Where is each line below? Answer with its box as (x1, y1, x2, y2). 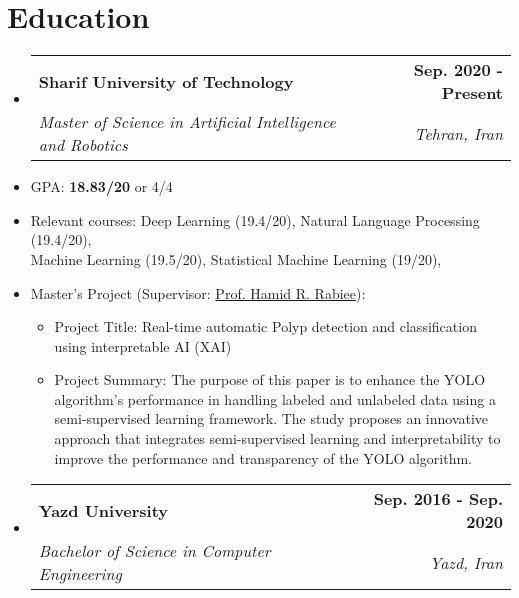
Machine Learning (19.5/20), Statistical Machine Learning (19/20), (30, 248, 442, 269)
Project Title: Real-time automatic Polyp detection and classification (54, 316, 477, 337)
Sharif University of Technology (38, 69, 294, 93)
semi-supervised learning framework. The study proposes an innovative (54, 408, 489, 429)
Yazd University (38, 498, 169, 522)
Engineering (38, 562, 122, 586)
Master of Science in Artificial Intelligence (38, 110, 336, 134)
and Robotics (38, 133, 128, 157)
